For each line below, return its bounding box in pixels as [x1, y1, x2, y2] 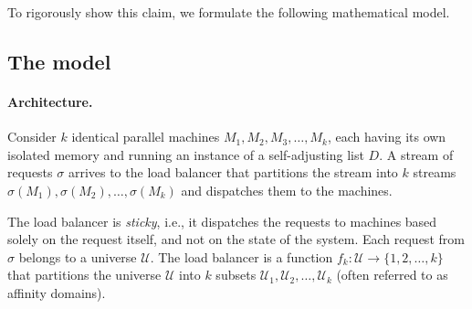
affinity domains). [7, 282, 106, 302]
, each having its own [327, 127, 446, 146]
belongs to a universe [18, 247, 137, 266]
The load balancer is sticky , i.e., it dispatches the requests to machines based [7, 211, 437, 230]
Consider [7, 127, 57, 146]
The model [7, 47, 111, 75]
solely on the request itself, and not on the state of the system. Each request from [7, 229, 465, 249]
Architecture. [7, 91, 93, 111]
